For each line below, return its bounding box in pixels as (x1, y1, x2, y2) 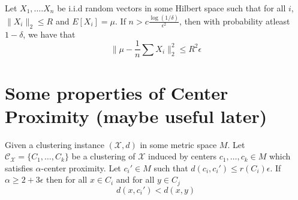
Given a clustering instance (5, 138, 104, 150)
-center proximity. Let (41, 161, 121, 174)
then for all (46, 173, 88, 186)
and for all (116, 173, 155, 186)
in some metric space (140, 138, 217, 150)
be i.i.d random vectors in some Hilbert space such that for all (57, 2, 286, 14)
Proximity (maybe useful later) (5, 103, 267, 128)
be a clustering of (71, 150, 136, 162)
